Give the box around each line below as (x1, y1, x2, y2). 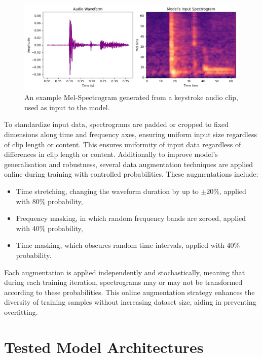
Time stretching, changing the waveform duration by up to (16, 185, 199, 196)
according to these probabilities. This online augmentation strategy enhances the (4, 286, 255, 297)
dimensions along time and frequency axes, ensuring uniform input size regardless (4, 128, 257, 139)
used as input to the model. (24, 102, 110, 112)
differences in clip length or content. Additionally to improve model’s (4, 149, 218, 159)
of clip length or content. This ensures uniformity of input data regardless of (4, 139, 241, 149)
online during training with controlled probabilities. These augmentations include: (4, 169, 258, 179)
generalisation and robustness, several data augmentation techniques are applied (4, 158, 253, 169)
